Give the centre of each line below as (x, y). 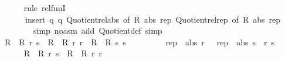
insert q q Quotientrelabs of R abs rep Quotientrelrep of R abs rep (152, 19)
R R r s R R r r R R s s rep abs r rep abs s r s (140, 42)
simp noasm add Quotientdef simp (98, 31)
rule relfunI (45, 8)
